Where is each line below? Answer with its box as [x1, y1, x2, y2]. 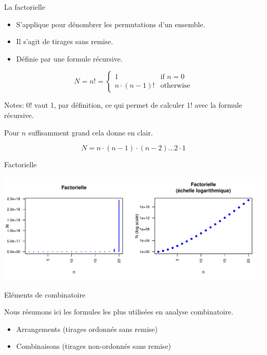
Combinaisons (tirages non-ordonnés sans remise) [16, 341, 171, 351]
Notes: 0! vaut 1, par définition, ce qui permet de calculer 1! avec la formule [4, 100, 242, 110]
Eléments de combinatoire [4, 289, 86, 300]
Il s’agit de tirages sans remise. [16, 36, 113, 47]
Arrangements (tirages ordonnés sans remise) [16, 323, 158, 334]
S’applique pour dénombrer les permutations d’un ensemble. [16, 18, 205, 29]
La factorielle [4, 2, 45, 12]
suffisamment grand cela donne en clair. [28, 127, 153, 137]
